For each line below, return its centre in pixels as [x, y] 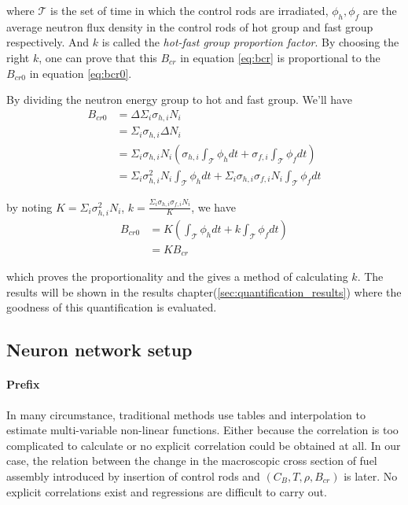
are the [380, 10]
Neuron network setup [99, 350]
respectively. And [48, 42]
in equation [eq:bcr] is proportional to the [280, 57]
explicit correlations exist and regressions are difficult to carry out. [167, 491]
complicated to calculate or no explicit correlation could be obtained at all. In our [204, 445]
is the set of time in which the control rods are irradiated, [189, 10]
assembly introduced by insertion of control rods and [133, 476]
